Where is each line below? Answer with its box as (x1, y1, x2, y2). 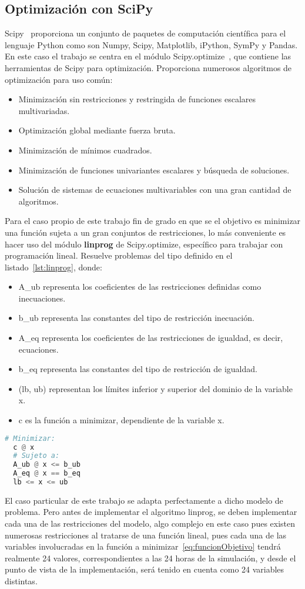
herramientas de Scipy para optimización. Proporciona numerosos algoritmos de (5, 61, 292, 73)
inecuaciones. (18, 292, 66, 304)
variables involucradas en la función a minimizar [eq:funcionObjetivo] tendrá (5, 540, 281, 553)
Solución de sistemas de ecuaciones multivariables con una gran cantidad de (18, 183, 291, 196)
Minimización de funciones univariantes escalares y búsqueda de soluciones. (18, 163, 290, 176)
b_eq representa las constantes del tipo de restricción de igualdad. (18, 363, 257, 375)
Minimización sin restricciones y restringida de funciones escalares (18, 93, 256, 105)
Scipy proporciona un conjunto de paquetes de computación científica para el (5, 27, 286, 39)
